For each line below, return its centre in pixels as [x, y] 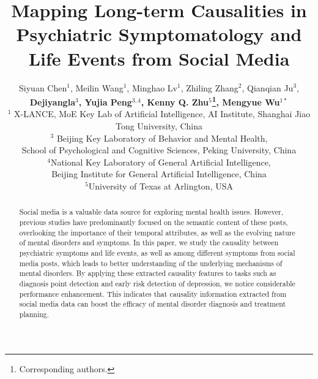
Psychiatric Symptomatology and [159, 34]
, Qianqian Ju [268, 87]
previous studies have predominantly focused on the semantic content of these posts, [153, 222]
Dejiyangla [52, 101]
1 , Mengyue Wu [246, 101]
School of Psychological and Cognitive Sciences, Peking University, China [159, 150]
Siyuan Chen [43, 87]
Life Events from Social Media [159, 58]
